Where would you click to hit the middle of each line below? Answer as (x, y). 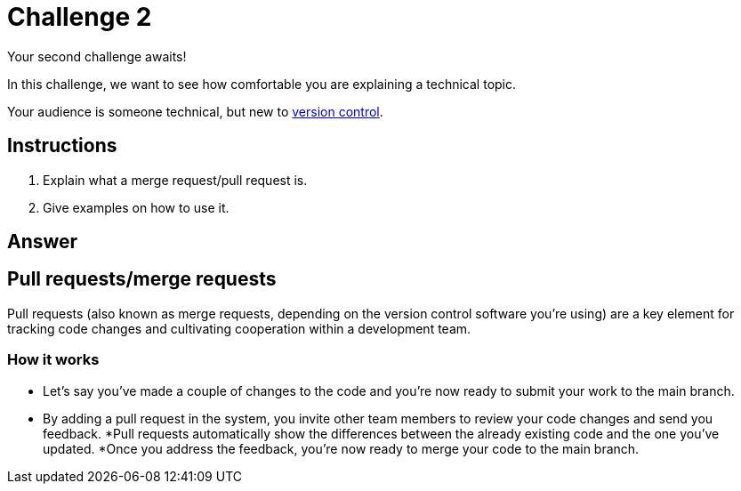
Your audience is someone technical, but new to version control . (195, 111)
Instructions (62, 146)
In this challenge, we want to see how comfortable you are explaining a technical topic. (262, 84)
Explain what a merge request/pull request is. (175, 180)
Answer (43, 242)
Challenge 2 (80, 17)
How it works (53, 360)
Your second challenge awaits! (97, 56)
